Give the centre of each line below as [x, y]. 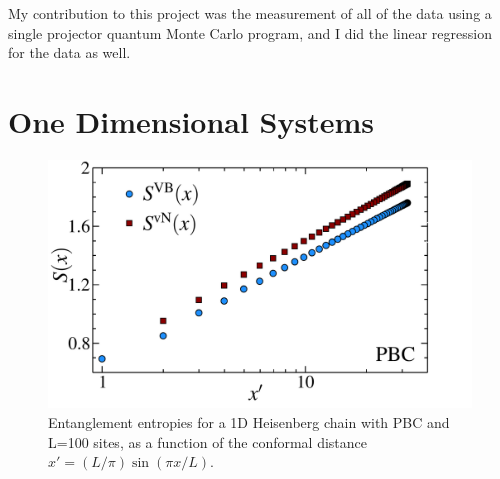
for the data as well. [69, 52]
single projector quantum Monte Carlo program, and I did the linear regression [250, 32]
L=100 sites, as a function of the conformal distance [208, 441]
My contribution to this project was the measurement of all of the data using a [250, 13]
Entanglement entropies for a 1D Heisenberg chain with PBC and [249, 421]
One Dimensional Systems [191, 120]
